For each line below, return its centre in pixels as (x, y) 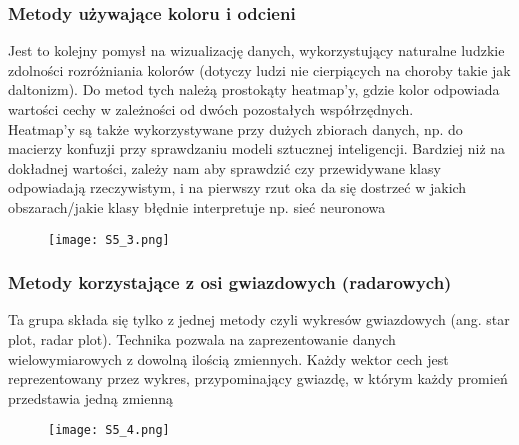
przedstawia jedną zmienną (91, 397)
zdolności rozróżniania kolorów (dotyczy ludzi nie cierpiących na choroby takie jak (259, 69)
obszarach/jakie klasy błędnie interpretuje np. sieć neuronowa (197, 206)
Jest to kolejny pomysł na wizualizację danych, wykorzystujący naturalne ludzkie (256, 50)
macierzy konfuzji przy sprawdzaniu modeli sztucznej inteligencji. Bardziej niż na (257, 148)
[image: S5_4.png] (109, 430)
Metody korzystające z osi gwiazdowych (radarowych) (230, 282)
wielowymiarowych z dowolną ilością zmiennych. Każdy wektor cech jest (228, 358)
